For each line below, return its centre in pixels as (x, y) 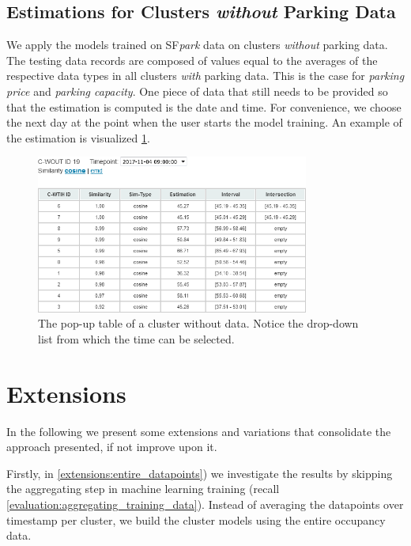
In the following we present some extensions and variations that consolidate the (199, 431)
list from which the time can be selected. (136, 338)
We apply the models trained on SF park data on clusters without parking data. (197, 45)
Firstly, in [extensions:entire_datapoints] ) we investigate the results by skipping (200, 473)
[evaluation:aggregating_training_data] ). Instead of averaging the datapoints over (205, 504)
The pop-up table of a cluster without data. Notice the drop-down (198, 323)
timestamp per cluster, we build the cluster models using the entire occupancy (196, 519)
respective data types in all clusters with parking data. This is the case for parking (205, 76)
